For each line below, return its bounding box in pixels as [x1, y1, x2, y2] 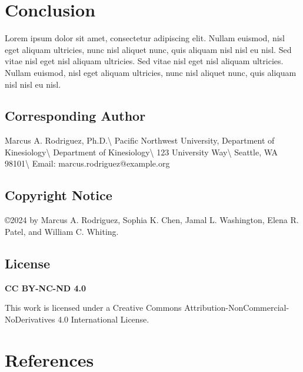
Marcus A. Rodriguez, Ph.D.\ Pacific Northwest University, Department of [5, 134, 275, 147]
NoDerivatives [5, 313, 55, 325]
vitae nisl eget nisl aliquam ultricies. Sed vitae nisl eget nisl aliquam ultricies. [5, 55, 284, 67]
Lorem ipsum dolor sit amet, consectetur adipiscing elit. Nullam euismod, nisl [5, 32, 285, 44]
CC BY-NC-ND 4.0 [5, 281, 86, 294]
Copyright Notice [5, 186, 112, 204]
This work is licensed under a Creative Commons [5, 301, 182, 314]
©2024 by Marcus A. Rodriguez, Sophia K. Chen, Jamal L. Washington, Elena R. [5, 214, 299, 226]
